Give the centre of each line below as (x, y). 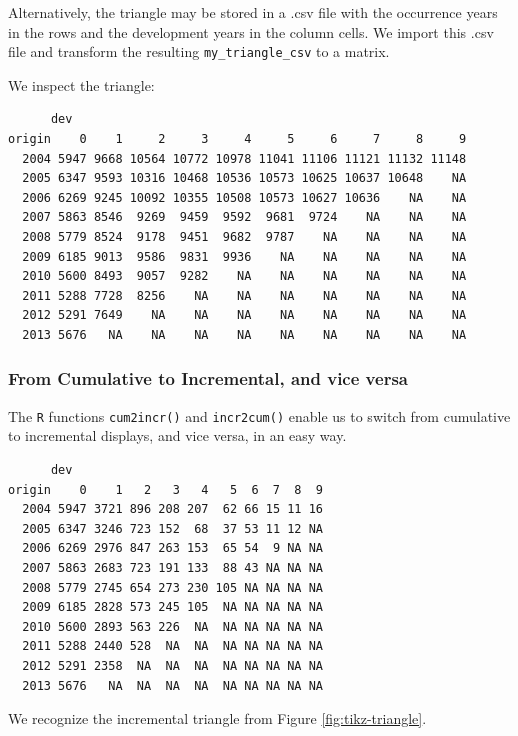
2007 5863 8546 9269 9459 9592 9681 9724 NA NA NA (244, 217)
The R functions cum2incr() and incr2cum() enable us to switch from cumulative (259, 415)
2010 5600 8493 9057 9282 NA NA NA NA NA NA (244, 276)
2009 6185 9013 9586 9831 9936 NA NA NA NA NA (244, 256)
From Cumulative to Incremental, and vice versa (208, 378)
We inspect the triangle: (81, 84)
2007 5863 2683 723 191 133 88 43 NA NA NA (172, 568)
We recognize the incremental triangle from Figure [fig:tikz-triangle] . (217, 718)
